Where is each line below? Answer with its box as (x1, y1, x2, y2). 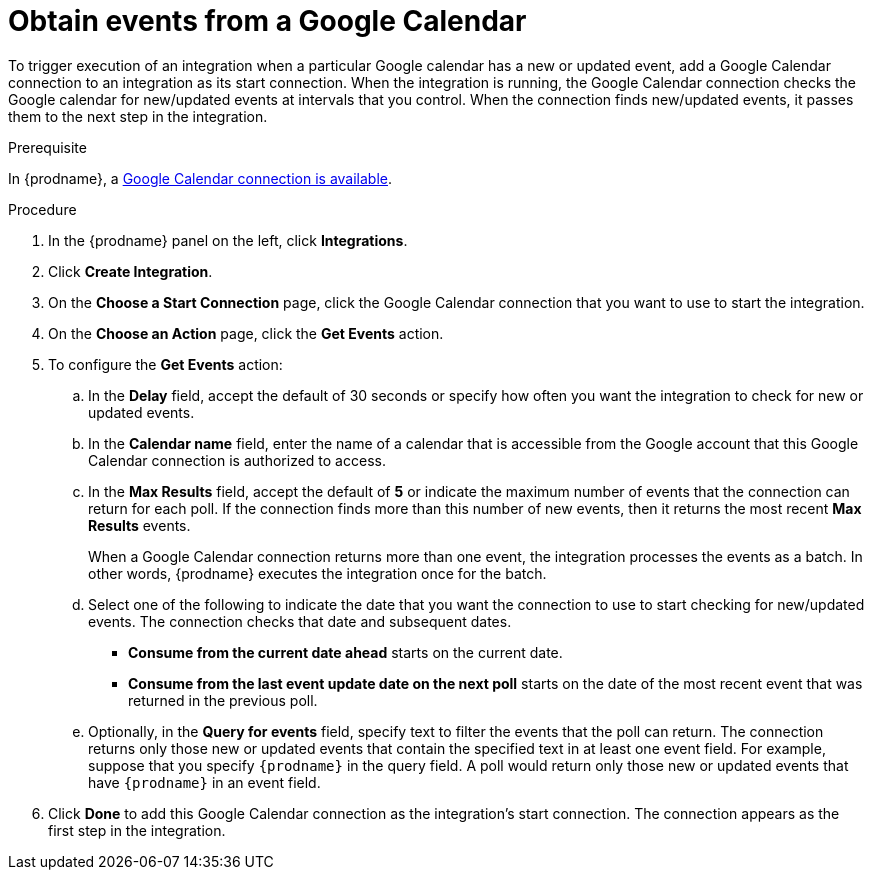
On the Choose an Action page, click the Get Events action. (48, 324, 444, 342)
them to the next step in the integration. (8, 107, 268, 125)
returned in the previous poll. (128, 691, 318, 709)
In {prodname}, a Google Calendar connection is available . (8, 169, 393, 187)
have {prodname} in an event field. (88, 773, 321, 791)
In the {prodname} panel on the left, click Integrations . (48, 231, 408, 249)
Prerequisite (8, 138, 87, 156)
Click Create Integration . (48, 262, 213, 280)
